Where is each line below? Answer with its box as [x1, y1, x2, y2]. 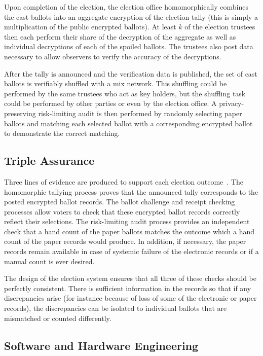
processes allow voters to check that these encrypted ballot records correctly [4, 206, 240, 217]
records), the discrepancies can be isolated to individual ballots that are [4, 303, 227, 313]
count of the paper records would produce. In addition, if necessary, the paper [4, 236, 246, 246]
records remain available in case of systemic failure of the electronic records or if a [4, 246, 259, 257]
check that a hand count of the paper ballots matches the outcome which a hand [4, 226, 255, 236]
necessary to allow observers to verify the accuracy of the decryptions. [4, 51, 221, 61]
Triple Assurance [4, 153, 95, 168]
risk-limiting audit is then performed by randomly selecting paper [38, 108, 242, 118]
